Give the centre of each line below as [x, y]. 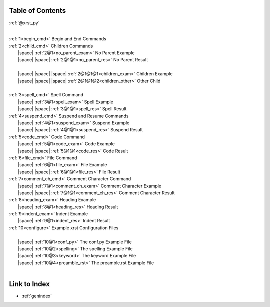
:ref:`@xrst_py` [24, 23]
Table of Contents [38, 11]
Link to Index [29, 284]
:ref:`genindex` [37, 296]
